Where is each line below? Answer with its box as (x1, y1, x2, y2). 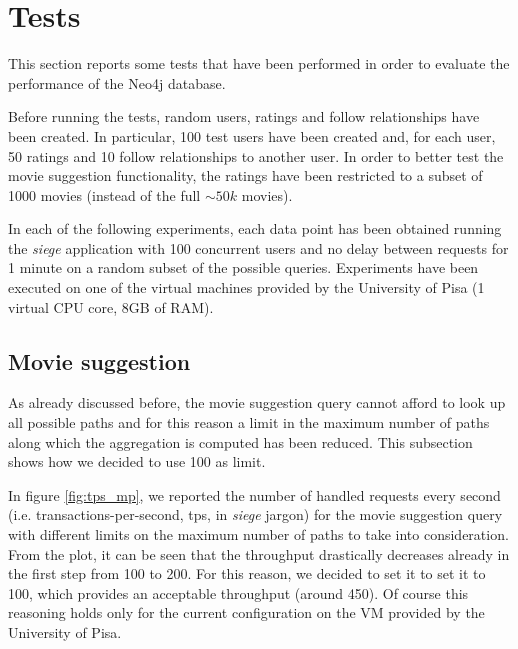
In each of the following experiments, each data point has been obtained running (8, 218, 502, 239)
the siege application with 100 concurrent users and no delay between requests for (8, 237, 509, 258)
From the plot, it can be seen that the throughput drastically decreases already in (8, 543, 510, 564)
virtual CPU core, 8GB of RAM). (8, 296, 214, 317)
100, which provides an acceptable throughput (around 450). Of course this (8, 582, 469, 603)
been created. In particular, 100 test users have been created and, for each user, (8, 125, 496, 146)
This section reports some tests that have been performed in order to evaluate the (8, 53, 510, 74)
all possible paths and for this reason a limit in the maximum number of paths (8, 412, 490, 433)
